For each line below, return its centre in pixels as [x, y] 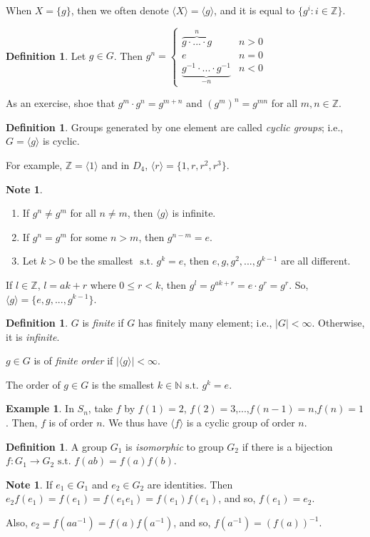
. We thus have [135, 423]
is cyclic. [61, 141]
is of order [71, 423]
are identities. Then [190, 484]
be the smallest [100, 261]
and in [115, 164]
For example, [34, 164]
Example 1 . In [40, 408]
